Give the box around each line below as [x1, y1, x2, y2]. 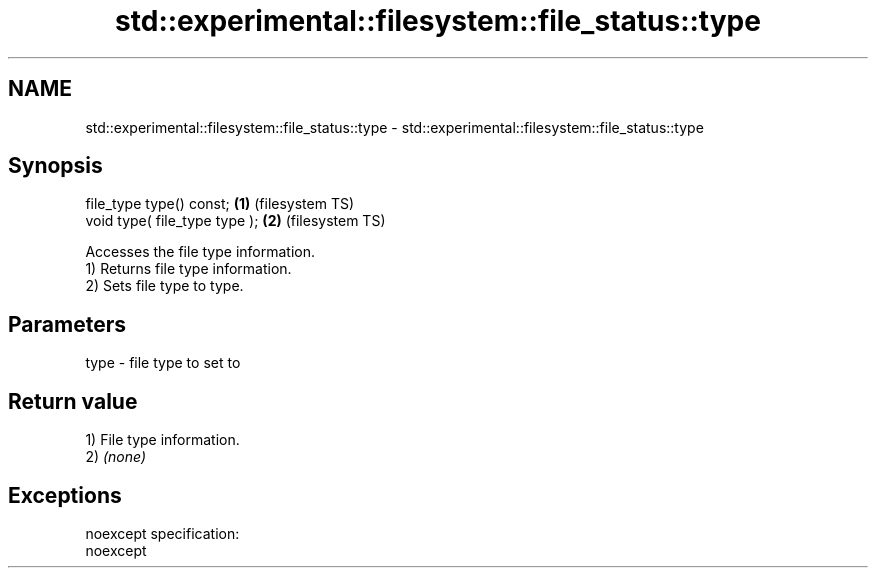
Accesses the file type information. [85, 243, 316, 261]
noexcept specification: [85, 524, 240, 542]
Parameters [8, 311, 126, 337]
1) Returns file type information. [85, 260, 292, 278]
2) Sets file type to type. [85, 277, 244, 295]
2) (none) [85, 448, 147, 466]
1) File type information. [85, 431, 240, 449]
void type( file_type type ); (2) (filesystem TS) [85, 212, 386, 230]
